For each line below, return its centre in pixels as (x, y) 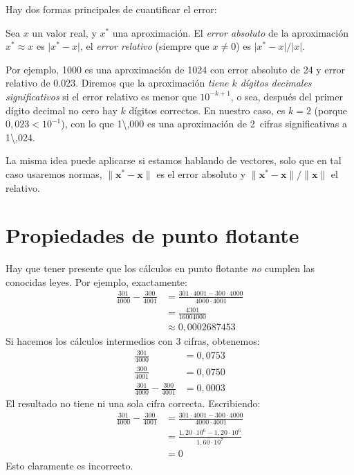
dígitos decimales (276, 83)
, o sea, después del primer (287, 96)
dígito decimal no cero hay (62, 110)
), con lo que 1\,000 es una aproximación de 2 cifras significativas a (204, 124)
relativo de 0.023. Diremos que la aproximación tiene (117, 83)
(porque (331, 110)
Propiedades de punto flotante (152, 235)
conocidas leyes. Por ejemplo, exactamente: (96, 281)
